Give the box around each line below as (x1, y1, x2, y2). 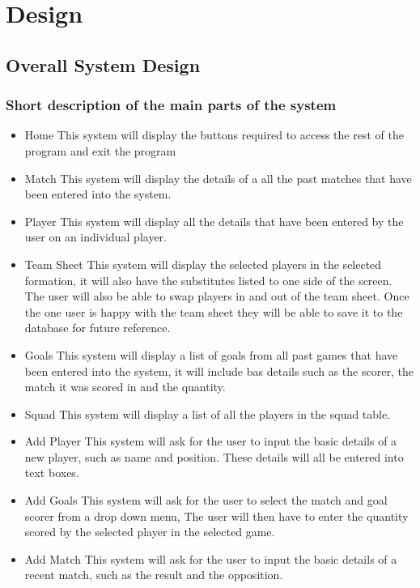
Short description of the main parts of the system (6, 95, 337, 115)
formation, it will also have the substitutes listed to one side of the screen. (24, 271, 392, 288)
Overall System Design (6, 52, 201, 77)
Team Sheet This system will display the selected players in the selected (24, 255, 382, 272)
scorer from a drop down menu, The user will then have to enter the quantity (24, 507, 409, 524)
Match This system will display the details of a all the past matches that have (24, 169, 412, 186)
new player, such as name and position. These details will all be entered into (24, 448, 404, 465)
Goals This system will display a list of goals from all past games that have (24, 346, 398, 363)
